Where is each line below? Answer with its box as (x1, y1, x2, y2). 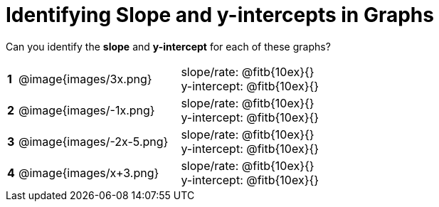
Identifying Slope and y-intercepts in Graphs (6, 3, 434, 27)
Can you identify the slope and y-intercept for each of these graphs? (6, 40, 331, 53)
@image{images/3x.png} (18, 71, 152, 86)
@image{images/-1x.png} (18, 102, 155, 117)
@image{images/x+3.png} (18, 165, 159, 180)
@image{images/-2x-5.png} (18, 134, 169, 149)
